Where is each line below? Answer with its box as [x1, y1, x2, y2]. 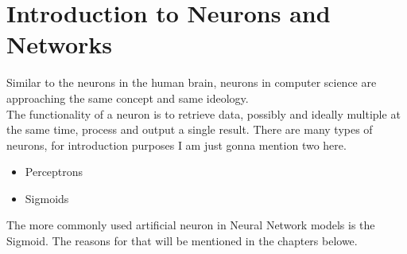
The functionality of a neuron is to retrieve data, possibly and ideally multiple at [6, 105, 401, 122]
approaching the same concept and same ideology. [6, 89, 249, 106]
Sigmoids [25, 190, 69, 206]
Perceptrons [25, 163, 83, 180]
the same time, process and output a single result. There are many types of [6, 121, 373, 138]
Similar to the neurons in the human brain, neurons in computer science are [6, 74, 377, 91]
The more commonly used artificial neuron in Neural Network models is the [6, 217, 375, 233]
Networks [6, 28, 113, 61]
